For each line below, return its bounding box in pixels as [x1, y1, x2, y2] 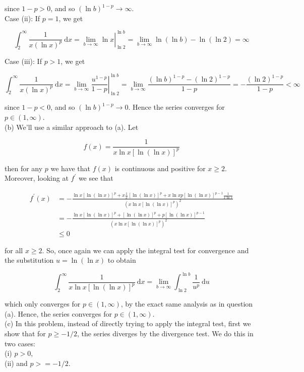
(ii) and [5, 357, 28, 368]
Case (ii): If [5, 13, 40, 23]
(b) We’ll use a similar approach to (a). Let [5, 121, 139, 132]
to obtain [107, 255, 136, 265]
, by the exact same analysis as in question [120, 299, 253, 309]
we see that [78, 173, 113, 183]
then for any [5, 163, 43, 173]
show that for [5, 328, 46, 338]
